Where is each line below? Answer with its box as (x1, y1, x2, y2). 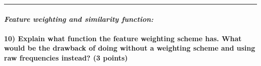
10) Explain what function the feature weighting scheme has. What (4, 33, 242, 43)
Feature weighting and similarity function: (4, 13, 154, 24)
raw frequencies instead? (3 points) (4, 52, 128, 63)
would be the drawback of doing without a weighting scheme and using (4, 43, 255, 53)
